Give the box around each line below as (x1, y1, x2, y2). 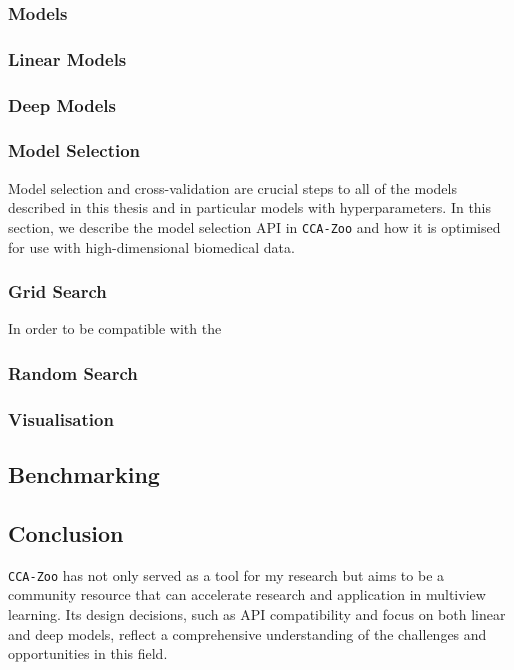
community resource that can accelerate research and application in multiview (8, 584, 486, 605)
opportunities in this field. (8, 643, 168, 664)
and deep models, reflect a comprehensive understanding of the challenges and (8, 623, 487, 644)
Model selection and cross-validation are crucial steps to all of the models (8, 177, 457, 198)
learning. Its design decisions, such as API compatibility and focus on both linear (8, 603, 506, 624)
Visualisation (8, 406, 114, 431)
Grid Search (8, 279, 107, 304)
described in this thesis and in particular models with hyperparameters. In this (8, 197, 492, 218)
